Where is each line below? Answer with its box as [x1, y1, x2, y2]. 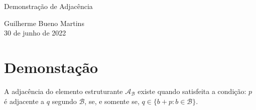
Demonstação [4, 56, 98, 77]
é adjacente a [4, 95, 45, 106]
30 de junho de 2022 [4, 27, 66, 38]
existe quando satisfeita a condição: [138, 85, 246, 96]
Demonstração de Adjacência [4, 1, 93, 11]
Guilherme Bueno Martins [4, 17, 84, 28]
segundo [52, 95, 77, 106]
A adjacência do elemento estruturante [4, 85, 123, 96]
